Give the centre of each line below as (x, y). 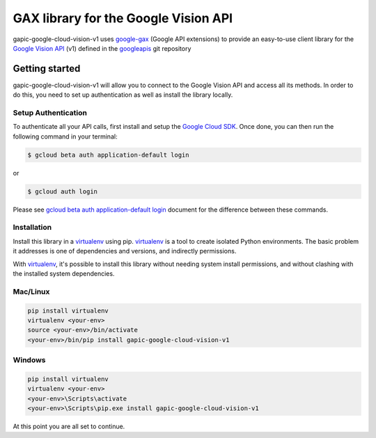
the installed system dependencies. (64, 274)
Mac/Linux (31, 291)
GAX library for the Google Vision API (123, 18)
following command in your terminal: (65, 136)
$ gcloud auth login (62, 191)
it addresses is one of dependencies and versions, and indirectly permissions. (125, 251)
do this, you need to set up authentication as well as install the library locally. (123, 95)
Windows (29, 360)
